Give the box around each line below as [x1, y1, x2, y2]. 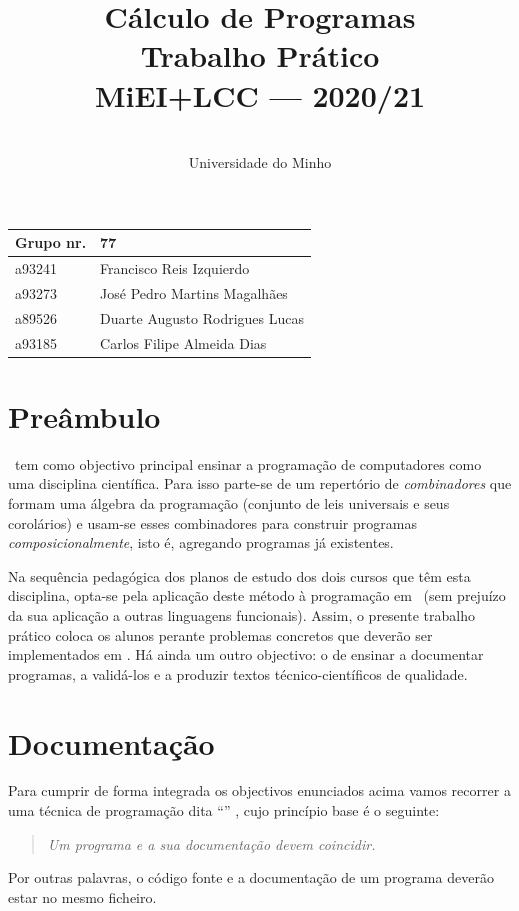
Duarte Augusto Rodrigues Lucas [100, 307, 305, 328]
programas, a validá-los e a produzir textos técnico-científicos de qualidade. [8, 663, 468, 684]
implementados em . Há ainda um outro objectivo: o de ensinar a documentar [8, 644, 484, 665]
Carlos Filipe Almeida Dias [100, 332, 267, 353]
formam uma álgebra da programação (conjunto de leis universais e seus [8, 492, 450, 513]
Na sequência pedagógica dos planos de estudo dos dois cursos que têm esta [8, 565, 471, 586]
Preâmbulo [8, 395, 161, 436]
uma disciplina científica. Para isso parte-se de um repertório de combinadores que [8, 473, 512, 494]
